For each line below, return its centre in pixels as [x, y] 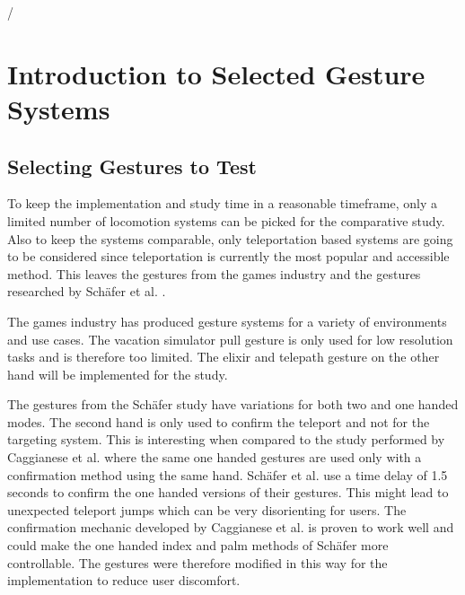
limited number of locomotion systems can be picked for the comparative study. [226, 220]
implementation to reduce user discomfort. [124, 580]
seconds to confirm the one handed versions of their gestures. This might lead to [228, 492]
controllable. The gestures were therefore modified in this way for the [197, 562]
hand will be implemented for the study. [118, 374]
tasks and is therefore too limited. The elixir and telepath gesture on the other [224, 357]
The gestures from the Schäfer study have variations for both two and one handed [233, 404]
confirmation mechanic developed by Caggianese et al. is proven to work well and [231, 527]
